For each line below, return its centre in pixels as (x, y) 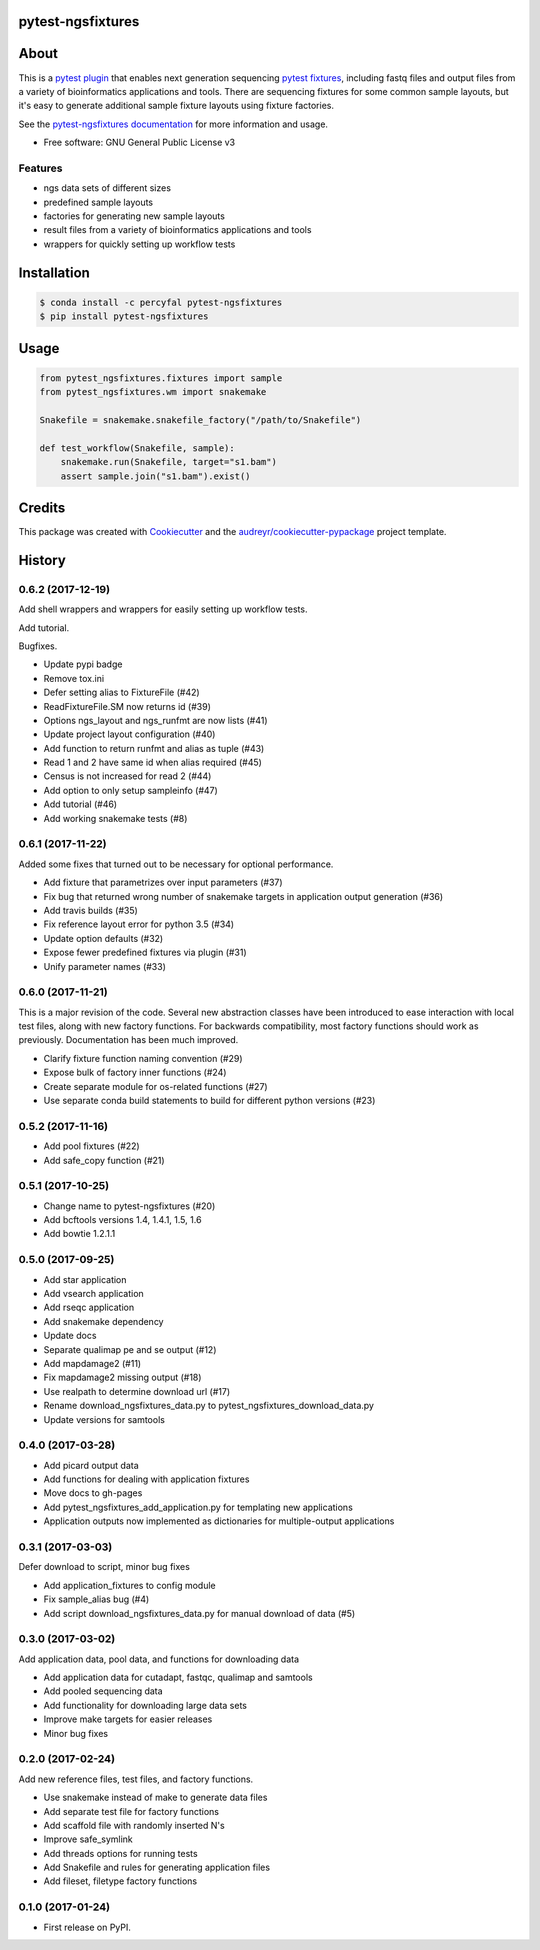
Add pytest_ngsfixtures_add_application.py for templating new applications (198, 1507)
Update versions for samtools (104, 1419)
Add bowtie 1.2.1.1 (79, 1234)
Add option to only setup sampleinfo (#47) (131, 790)
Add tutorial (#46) (80, 804)
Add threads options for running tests (121, 1853)
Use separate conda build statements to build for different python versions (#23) (209, 1100)
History (42, 560)
